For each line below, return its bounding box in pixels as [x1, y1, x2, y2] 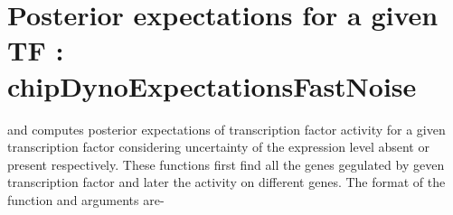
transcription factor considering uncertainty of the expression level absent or [7, 137, 429, 156]
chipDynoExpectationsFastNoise [7, 67, 417, 104]
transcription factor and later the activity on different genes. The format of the [7, 173, 446, 192]
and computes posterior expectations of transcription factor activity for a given [7, 119, 446, 138]
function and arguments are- [7, 190, 165, 209]
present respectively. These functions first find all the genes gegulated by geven [7, 154, 445, 173]
